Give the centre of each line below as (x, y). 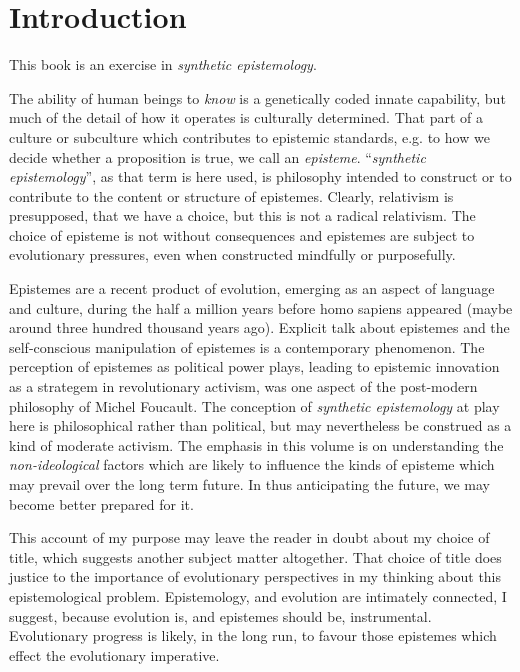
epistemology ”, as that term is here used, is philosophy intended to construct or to (260, 176)
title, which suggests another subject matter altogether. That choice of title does (255, 556)
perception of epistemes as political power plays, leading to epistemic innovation (254, 366)
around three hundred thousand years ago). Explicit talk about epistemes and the (259, 327)
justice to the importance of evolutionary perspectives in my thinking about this (255, 576)
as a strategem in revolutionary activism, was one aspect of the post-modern (243, 386)
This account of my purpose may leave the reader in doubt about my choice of (249, 537)
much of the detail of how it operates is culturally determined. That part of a (246, 117)
